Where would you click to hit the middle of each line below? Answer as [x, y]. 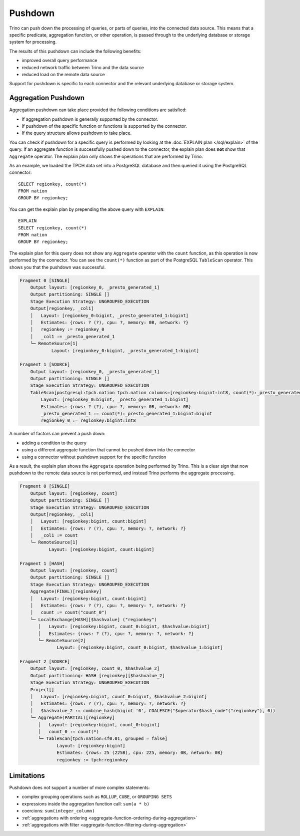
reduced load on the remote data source [63, 74]
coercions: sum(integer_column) [58, 811]
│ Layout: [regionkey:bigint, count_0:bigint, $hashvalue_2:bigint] [119, 697]
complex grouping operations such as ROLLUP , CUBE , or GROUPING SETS [97, 797]
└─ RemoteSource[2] [62, 640]
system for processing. [33, 42]
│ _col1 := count [54, 535]
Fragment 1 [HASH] [42, 563]
